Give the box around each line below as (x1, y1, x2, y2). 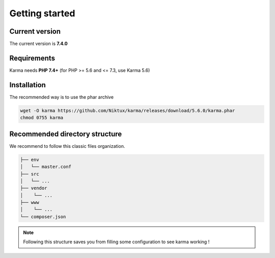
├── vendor (20, 185, 47, 191)
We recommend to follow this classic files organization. (9, 143, 125, 149)
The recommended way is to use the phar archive (9, 94, 114, 100)
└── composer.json (20, 214, 66, 219)
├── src (20, 171, 39, 177)
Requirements (9, 54, 56, 62)
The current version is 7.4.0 (9, 41, 68, 47)
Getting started (9, 8, 75, 19)
